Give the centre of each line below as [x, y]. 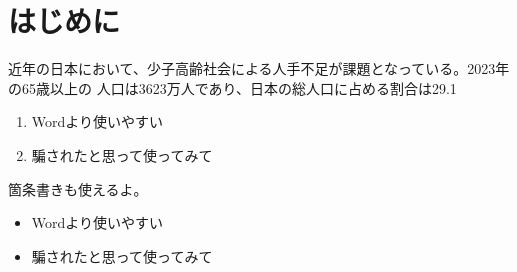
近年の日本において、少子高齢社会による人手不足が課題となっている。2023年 [259, 68]
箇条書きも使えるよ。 [78, 188]
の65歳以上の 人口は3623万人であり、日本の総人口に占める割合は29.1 [232, 87]
